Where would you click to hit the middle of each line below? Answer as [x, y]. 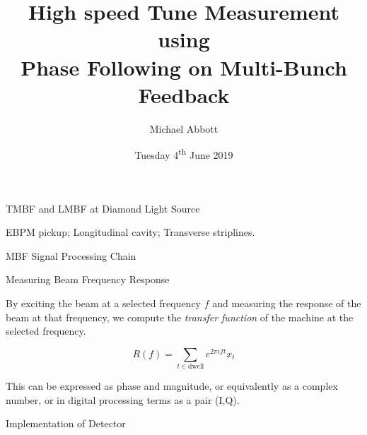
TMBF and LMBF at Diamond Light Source [103, 208]
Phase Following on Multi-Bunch [184, 67]
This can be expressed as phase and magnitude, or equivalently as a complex [172, 386]
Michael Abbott [184, 128]
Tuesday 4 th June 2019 [184, 154]
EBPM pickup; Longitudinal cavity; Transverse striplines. [130, 232]
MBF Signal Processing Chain [71, 255]
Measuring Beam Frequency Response [88, 279]
